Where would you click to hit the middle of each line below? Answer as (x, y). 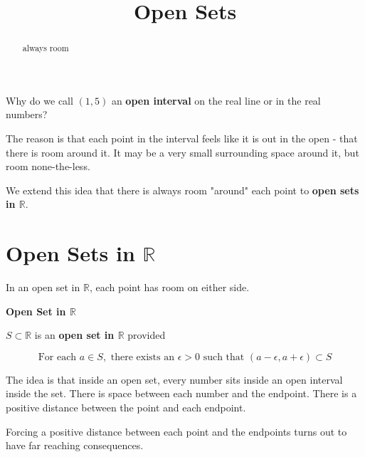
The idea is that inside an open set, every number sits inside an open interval (174, 379)
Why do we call (39, 100)
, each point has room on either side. (169, 287)
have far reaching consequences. (75, 445)
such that (224, 357)
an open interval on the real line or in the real (216, 100)
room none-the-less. (48, 166)
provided (147, 335)
